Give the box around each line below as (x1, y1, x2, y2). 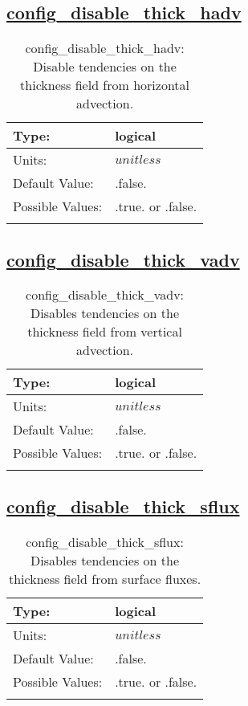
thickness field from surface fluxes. (9, 569, 201, 588)
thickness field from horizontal (20, 75, 190, 95)
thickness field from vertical (27, 322, 182, 341)
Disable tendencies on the (33, 57, 177, 76)
